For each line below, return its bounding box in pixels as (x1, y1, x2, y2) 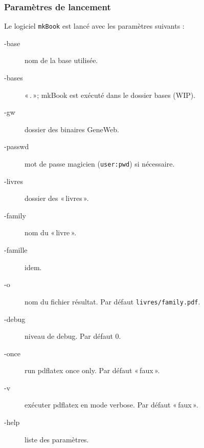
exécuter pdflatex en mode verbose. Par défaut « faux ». (25, 399, 198, 410)
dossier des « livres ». (25, 193, 89, 203)
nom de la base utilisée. (25, 55, 98, 66)
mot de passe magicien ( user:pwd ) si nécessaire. (25, 158, 175, 169)
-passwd (4, 141, 29, 152)
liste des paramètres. (25, 434, 89, 444)
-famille (4, 245, 28, 255)
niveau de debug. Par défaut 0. (25, 331, 121, 341)
